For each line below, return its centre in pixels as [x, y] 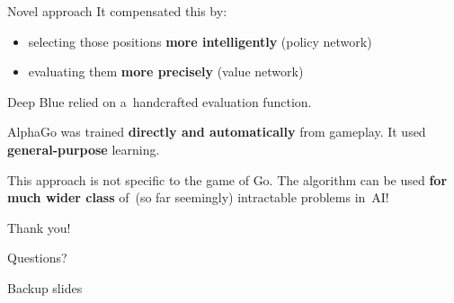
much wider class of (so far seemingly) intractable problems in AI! [198, 197]
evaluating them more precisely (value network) [166, 71]
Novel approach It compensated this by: [117, 11]
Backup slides [45, 287]
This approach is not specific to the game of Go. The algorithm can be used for [227, 179]
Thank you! [39, 227]
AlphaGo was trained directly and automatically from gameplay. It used [217, 132]
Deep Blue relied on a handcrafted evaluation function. [160, 101]
